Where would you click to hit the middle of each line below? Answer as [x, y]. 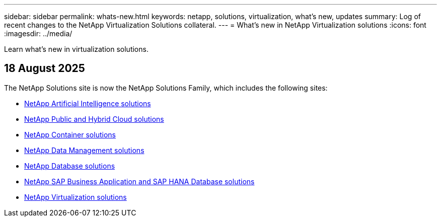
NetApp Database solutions [70, 166]
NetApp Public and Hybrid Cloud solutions [94, 119]
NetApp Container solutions [70, 134]
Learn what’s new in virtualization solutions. [76, 49]
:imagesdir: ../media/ [38, 33]
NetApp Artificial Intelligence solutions [88, 103]
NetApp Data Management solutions [84, 150]
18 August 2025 [45, 68]
